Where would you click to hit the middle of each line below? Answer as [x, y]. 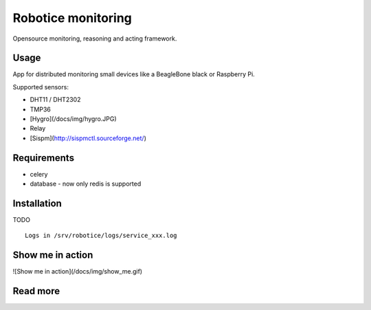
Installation [37, 203]
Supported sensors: [41, 87]
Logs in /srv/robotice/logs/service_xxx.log [101, 236]
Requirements [44, 158]
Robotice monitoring [72, 18]
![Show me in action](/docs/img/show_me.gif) [78, 272]
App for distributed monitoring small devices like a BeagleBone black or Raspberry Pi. [134, 74]
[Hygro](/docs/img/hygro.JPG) [73, 119]
